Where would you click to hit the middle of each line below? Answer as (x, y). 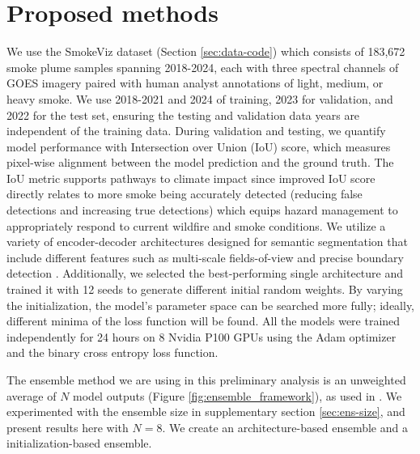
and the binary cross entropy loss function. (112, 352)
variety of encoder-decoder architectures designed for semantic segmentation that (207, 242)
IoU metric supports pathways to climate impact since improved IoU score (191, 178)
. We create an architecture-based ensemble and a (285, 427)
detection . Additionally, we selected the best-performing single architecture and (205, 273)
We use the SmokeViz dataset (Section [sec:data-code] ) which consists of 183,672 (206, 51)
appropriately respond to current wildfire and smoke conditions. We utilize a (196, 225)
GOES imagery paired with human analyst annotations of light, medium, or (195, 83)
